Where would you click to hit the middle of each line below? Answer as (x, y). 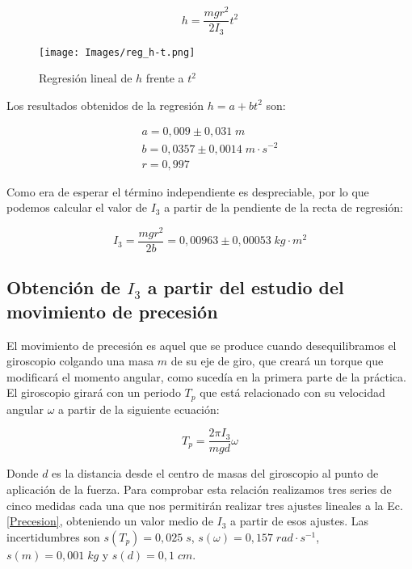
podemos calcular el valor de (77, 207)
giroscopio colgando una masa (80, 361)
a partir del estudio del (246, 287)
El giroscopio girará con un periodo (94, 392)
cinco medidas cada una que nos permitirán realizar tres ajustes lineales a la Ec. (205, 505)
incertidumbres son (53, 536)
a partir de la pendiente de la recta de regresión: (284, 207)
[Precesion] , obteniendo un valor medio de (110, 521)
